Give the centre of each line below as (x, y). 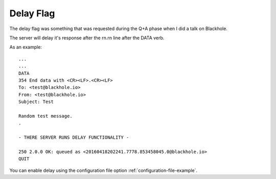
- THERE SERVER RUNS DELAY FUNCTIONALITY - (74, 137)
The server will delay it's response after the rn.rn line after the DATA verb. (87, 38)
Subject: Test (36, 102)
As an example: (26, 47)
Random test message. (45, 116)
